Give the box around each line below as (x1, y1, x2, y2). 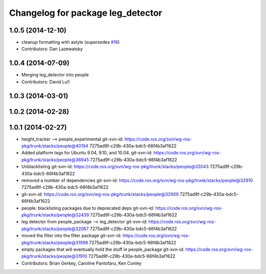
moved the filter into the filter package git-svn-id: (21, 233, 122, 239)
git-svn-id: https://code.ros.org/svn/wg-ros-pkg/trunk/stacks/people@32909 (21, 191, 179, 197)
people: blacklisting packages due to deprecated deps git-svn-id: (21, 205, 155, 211)
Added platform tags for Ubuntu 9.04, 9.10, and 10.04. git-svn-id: (21, 150, 153, 156)
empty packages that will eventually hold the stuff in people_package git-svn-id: (21, 246, 185, 252)
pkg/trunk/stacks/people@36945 (21, 157, 89, 163)
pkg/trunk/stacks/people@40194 (21, 143, 89, 149)
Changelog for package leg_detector (9, 7, 163, 18)
